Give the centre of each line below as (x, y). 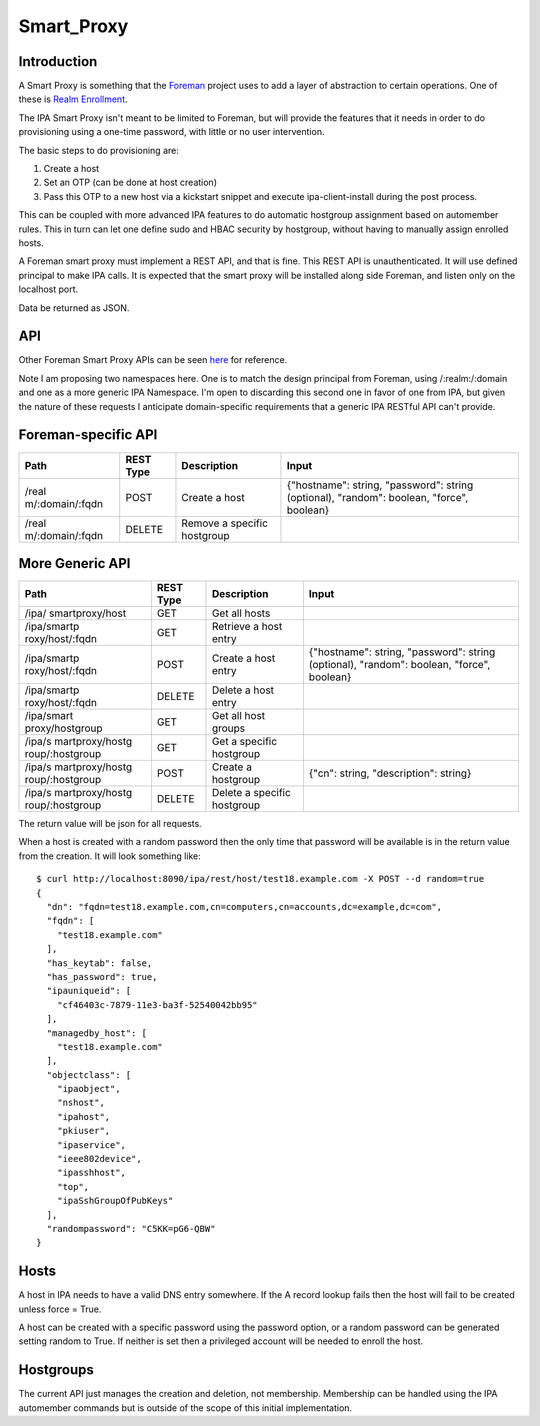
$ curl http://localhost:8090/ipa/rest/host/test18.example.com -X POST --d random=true (260, 879)
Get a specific (244, 742)
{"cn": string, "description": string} (390, 773)
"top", (73, 1186)
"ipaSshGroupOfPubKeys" (115, 1201)
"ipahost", (83, 1116)
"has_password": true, (102, 976)
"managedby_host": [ (97, 1033)
